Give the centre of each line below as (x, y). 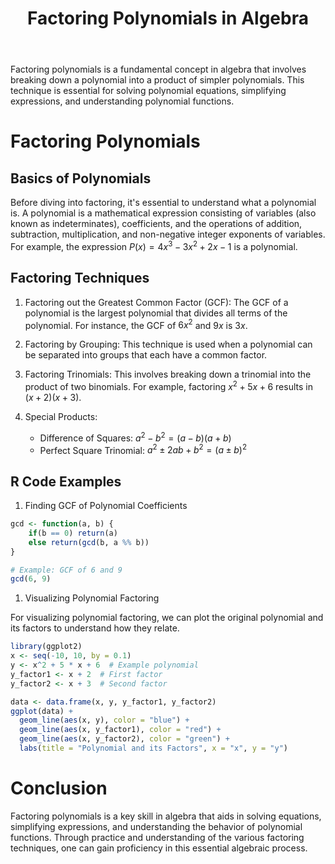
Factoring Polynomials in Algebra (168, 18)
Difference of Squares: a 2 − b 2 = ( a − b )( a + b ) (135, 437)
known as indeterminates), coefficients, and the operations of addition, (156, 224)
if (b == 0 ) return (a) (73, 533)
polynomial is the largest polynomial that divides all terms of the (156, 313)
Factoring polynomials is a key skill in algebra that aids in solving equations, (166, 816)
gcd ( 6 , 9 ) (31, 579)
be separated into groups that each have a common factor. (146, 355)
